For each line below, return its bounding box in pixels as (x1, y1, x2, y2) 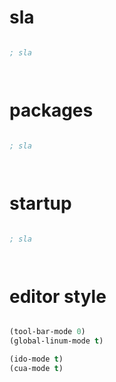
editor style (9, 285, 107, 308)
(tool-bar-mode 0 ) (9, 327, 86, 337)
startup (9, 192, 72, 215)
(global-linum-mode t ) (9, 336, 104, 346)
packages (9, 99, 94, 121)
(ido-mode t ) (9, 354, 64, 365)
